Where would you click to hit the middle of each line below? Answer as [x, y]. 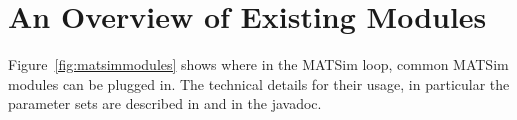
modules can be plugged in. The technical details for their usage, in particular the [259, 83]
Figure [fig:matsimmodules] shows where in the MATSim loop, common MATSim [258, 64]
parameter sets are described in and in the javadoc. [165, 103]
